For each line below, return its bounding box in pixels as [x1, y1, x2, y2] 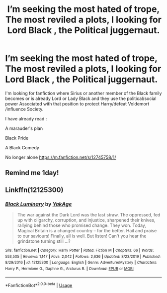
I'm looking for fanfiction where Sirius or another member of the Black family [5, 90, 162, 96]
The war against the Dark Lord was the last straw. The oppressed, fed [17, 212, 161, 218]
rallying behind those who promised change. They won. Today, [17, 222, 147, 228]
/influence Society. [5, 106, 44, 112]
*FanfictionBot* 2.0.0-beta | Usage [5, 281, 73, 288]
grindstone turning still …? [17, 238, 71, 244]
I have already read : [5, 115, 47, 121]
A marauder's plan [5, 125, 43, 131]
